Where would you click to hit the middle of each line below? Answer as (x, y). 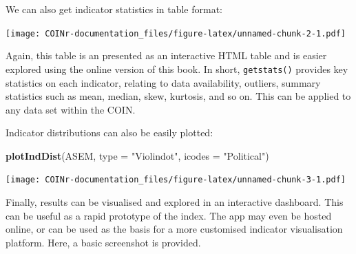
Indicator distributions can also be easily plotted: (109, 133)
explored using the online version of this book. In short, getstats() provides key (177, 68)
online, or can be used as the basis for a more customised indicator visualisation (174, 229)
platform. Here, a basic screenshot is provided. (103, 242)
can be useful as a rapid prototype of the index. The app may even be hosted (169, 215)
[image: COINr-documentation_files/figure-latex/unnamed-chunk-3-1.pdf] (176, 180)
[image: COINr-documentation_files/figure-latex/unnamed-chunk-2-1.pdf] (176, 33)
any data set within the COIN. (71, 109)
